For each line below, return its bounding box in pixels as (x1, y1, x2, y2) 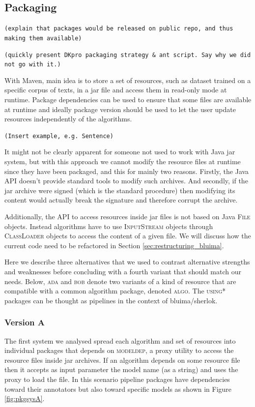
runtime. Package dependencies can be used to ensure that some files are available (4, 94, 252, 105)
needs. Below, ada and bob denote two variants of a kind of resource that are (4, 276, 236, 286)
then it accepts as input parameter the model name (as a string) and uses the (4, 364, 238, 375)
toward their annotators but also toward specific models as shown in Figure (4, 383, 232, 394)
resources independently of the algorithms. (4, 114, 132, 124)
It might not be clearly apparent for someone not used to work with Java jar (4, 146, 235, 157)
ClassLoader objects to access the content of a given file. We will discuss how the (4, 231, 251, 241)
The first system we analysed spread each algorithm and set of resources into (4, 335, 236, 346)
